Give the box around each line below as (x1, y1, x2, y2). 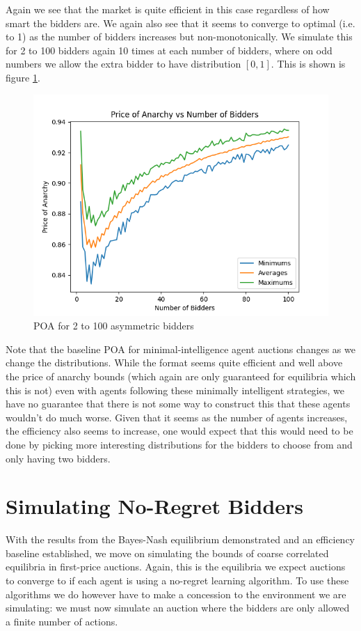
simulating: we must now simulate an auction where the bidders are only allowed (6, 600, 350, 615)
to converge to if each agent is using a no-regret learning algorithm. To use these (6, 573, 349, 587)
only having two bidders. (6, 451, 111, 465)
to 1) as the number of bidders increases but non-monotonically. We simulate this (6, 29, 353, 44)
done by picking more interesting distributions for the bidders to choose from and (6, 437, 353, 451)
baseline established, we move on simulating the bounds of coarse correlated (6, 545, 329, 560)
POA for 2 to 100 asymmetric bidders (33, 318, 194, 333)
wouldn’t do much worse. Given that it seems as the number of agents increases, (6, 410, 348, 424)
